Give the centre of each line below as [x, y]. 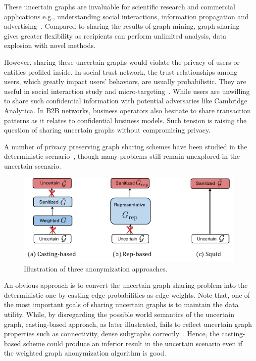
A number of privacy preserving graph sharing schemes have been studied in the [126, 146]
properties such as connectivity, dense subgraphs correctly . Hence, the [112, 334]
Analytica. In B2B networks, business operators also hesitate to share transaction [128, 110]
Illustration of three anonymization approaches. [96, 268]
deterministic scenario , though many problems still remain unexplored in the [122, 156]
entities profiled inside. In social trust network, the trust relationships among [121, 71]
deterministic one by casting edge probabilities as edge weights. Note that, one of [127, 294]
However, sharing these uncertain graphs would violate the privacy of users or [122, 62]
